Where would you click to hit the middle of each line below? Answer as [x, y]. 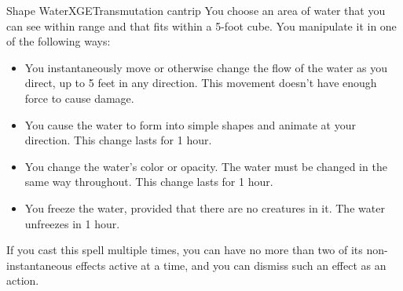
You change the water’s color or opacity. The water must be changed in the [206, 166]
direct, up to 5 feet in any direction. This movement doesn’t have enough [201, 83]
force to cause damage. [79, 98]
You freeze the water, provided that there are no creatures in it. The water [205, 207]
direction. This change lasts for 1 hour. [118, 140]
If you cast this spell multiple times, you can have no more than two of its [185, 250]
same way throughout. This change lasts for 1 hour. [149, 182]
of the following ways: [59, 41]
